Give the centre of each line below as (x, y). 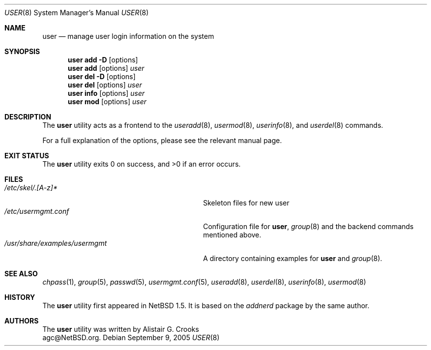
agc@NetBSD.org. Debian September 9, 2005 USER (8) (131, 337)
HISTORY (20, 297)
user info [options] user (106, 93)
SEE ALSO (21, 274)
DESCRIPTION (28, 117)
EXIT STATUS (27, 156)
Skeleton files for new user (246, 203)
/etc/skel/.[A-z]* (31, 188)
